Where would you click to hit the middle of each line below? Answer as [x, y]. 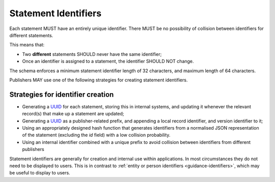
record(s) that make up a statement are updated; [73, 114]
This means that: [27, 45]
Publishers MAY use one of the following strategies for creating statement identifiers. [99, 80]
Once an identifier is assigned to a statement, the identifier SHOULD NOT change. [108, 62]
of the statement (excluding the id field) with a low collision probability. [96, 135]
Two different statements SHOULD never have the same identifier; [92, 54]
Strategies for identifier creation [62, 94]
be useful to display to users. [40, 173]
